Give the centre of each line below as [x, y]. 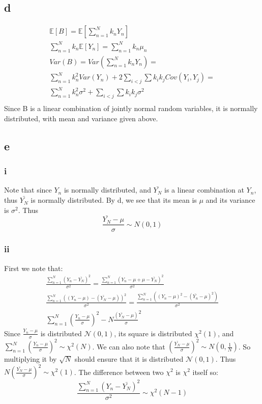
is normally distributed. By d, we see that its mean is [114, 200]
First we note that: [34, 268]
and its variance [230, 200]
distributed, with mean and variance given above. [81, 118]
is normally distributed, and [107, 190]
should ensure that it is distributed [129, 359]
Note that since [28, 190]
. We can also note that [129, 346]
